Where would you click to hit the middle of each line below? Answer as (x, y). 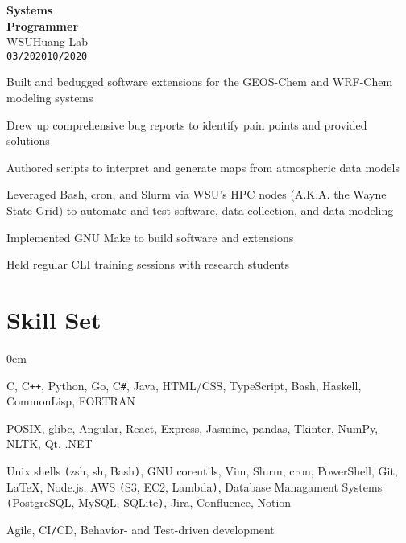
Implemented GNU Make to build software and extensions (150, 237)
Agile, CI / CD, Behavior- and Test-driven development (141, 529)
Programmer (43, 25)
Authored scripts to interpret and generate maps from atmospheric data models (203, 167)
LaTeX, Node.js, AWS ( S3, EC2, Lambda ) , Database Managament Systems (195, 486)
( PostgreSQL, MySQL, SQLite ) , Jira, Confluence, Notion (149, 502)
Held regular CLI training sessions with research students (148, 264)
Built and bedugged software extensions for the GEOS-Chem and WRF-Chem (200, 82)
